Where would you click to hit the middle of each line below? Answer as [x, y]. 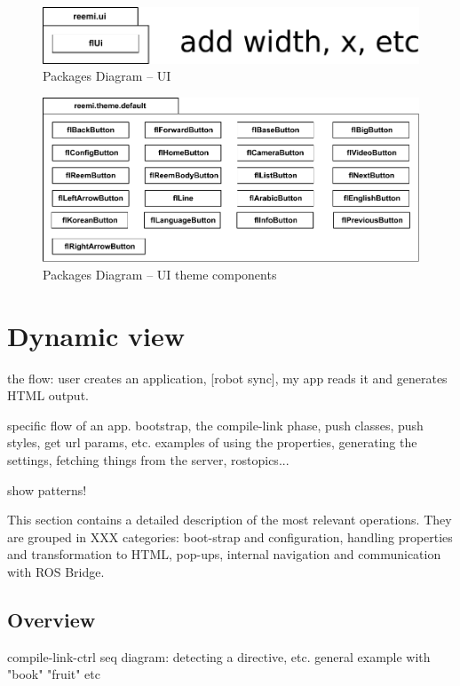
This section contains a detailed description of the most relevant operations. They [230, 520]
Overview [52, 619]
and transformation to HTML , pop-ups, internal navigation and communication [224, 554]
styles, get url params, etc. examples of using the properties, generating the [212, 442]
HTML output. [48, 395]
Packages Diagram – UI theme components [160, 274]
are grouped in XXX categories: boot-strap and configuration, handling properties [230, 536]
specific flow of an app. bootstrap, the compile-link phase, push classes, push [215, 425]
